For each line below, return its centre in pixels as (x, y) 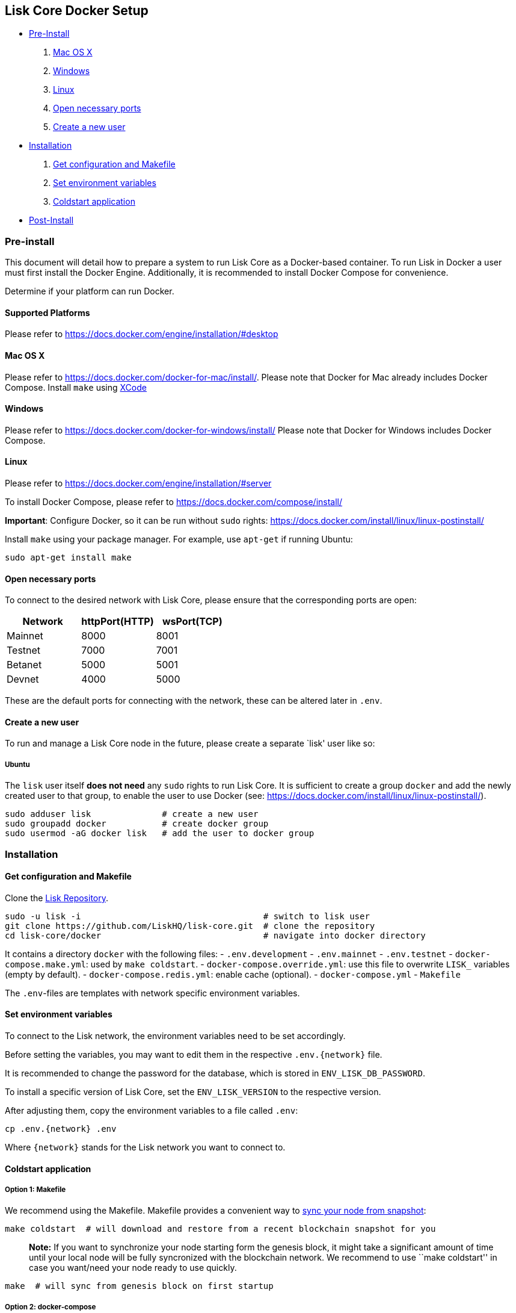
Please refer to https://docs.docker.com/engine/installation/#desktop (142, 334)
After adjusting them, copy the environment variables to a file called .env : (152, 1111)
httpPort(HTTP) (118, 622)
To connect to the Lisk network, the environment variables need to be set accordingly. (175, 1036)
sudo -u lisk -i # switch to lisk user (187, 916)
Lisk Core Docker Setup (77, 11)
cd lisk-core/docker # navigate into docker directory (215, 935)
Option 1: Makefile (35, 1190)
